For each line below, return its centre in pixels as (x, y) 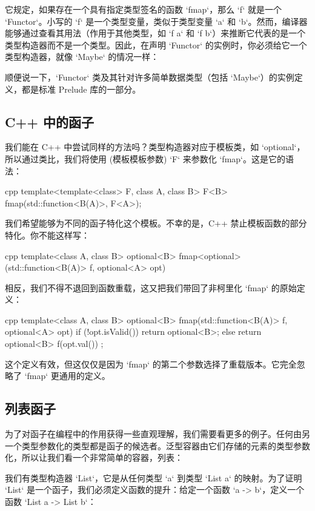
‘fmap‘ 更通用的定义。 (67, 376)
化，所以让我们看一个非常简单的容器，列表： (94, 457)
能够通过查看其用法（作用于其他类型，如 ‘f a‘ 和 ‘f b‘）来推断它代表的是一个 (155, 33)
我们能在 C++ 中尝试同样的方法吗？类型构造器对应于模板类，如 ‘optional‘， (155, 147)
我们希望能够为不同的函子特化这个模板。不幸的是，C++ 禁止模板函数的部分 (156, 223)
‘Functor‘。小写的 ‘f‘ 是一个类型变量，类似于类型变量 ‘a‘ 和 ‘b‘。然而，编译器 (156, 21)
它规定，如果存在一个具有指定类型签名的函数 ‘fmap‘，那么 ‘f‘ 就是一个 (143, 9)
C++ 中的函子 (50, 121)
